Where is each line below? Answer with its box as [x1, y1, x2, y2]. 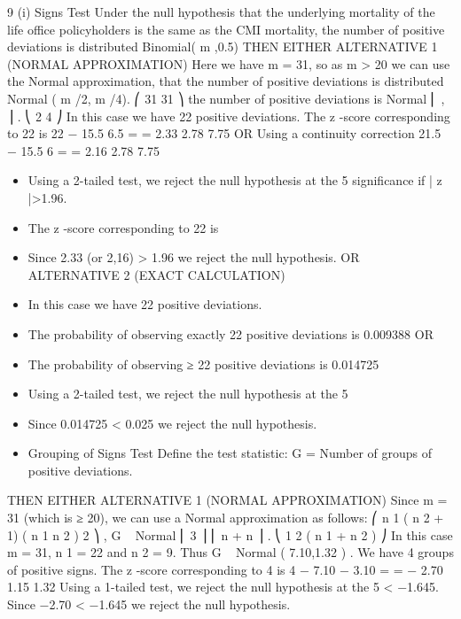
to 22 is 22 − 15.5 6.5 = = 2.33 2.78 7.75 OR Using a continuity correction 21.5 [7, 124, 441, 143]
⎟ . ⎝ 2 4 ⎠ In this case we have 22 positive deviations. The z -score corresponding [7, 106, 450, 125]
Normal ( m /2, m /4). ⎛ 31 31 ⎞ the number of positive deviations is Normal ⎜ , [7, 89, 445, 107]
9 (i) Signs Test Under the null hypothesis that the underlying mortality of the [7, 3, 435, 20]
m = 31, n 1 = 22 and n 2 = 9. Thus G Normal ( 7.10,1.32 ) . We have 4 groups [7, 543, 454, 561]
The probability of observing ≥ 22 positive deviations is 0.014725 [27, 354, 379, 373]
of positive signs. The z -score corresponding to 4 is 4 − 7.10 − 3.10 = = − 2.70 [7, 560, 443, 578]
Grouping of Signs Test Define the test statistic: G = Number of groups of [27, 444, 432, 462]
